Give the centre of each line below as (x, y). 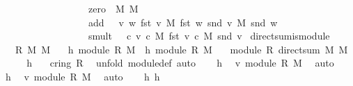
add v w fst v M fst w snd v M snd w (183, 22)
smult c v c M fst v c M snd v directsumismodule (209, 36)
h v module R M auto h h (83, 76)
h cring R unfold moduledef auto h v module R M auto (180, 63)
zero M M (113, 8)
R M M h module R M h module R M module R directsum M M (181, 49)
